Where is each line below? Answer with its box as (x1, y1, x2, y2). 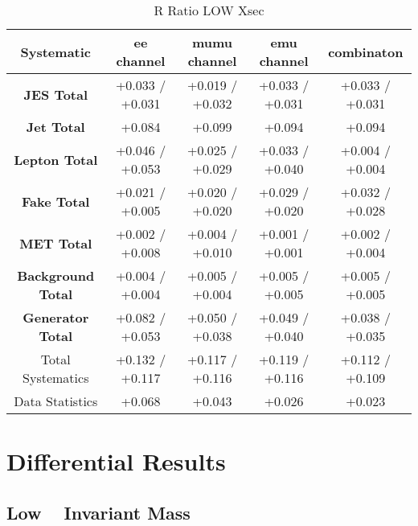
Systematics (23, 368, 89, 387)
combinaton (328, 42, 404, 61)
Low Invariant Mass (6, 499, 191, 524)
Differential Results (6, 445, 226, 478)
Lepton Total (14, 150, 98, 169)
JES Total (23, 84, 88, 104)
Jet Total (26, 117, 85, 136)
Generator (23, 308, 89, 327)
